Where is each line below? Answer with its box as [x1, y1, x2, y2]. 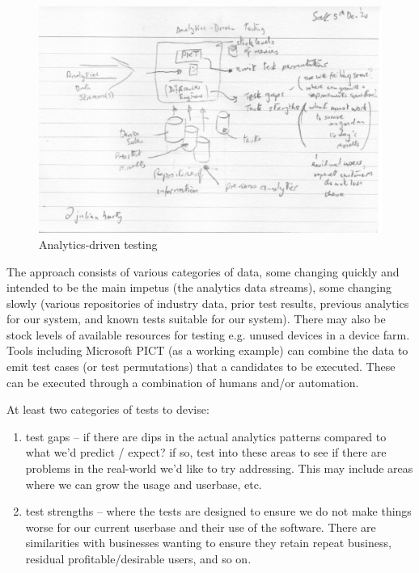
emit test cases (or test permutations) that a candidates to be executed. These [6, 358, 396, 375]
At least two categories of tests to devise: [6, 401, 209, 418]
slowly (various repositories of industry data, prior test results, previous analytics [6, 294, 409, 311]
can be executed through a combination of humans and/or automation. [6, 373, 359, 390]
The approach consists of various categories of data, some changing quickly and [6, 263, 400, 280]
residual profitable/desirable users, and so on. [25, 550, 252, 567]
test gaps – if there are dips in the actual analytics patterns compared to [25, 428, 387, 444]
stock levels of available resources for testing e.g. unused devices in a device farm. [6, 326, 410, 343]
